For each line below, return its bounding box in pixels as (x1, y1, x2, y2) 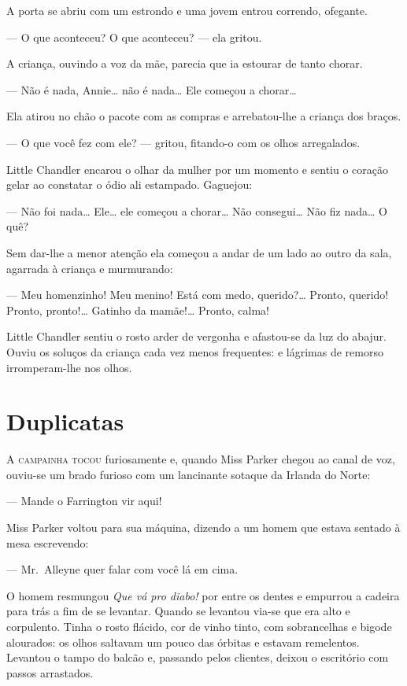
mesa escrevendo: (6, 534, 89, 551)
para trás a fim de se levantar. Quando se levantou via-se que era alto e (6, 603, 350, 619)
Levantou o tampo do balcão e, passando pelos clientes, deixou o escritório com (6, 649, 389, 666)
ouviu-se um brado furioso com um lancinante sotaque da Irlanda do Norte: (6, 466, 371, 482)
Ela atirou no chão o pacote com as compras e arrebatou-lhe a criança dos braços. (6, 108, 401, 124)
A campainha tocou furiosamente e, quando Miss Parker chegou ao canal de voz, (6, 451, 395, 467)
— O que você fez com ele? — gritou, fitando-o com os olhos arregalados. (6, 134, 361, 150)
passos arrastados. (6, 664, 94, 680)
